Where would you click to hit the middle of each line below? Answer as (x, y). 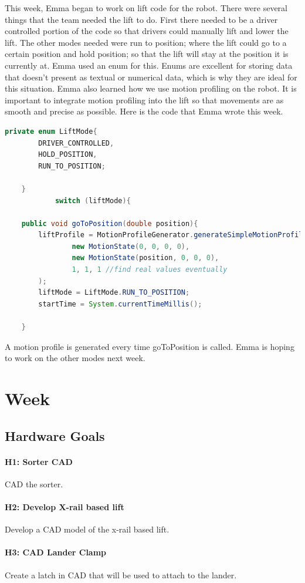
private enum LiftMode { (51, 131)
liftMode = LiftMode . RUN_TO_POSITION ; (114, 293)
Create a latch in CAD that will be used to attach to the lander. (121, 574)
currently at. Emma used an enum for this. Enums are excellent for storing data (149, 65)
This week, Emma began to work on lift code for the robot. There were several (146, 8)
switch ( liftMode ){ (93, 200)
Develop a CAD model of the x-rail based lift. (87, 529)
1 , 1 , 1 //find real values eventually (150, 270)
